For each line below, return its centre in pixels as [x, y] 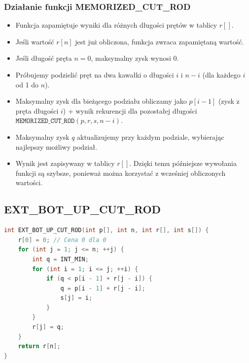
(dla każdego [221, 75]
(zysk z [229, 101]
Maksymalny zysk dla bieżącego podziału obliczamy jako [101, 101]
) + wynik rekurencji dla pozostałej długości [130, 110]
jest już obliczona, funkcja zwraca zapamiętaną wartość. [160, 41]
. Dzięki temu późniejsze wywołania [183, 163]
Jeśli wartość [35, 41]
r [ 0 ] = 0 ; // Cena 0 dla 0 [62, 240]
